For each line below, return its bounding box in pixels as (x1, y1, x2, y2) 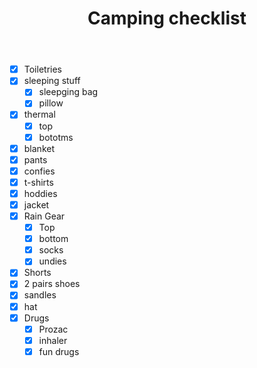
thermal (23, 108, 56, 121)
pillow (38, 97, 64, 109)
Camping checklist (87, 7, 247, 30)
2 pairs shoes (23, 278, 81, 290)
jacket (23, 198, 50, 211)
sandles (23, 289, 57, 301)
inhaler (38, 334, 68, 346)
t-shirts (23, 176, 54, 188)
